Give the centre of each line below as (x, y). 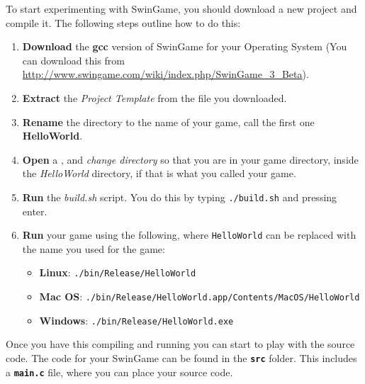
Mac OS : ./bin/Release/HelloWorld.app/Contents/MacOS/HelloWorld (200, 297)
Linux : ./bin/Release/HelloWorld (118, 272)
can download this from (73, 60)
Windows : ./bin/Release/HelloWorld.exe (136, 320)
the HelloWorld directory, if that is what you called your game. (159, 173)
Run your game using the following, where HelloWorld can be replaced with (189, 235)
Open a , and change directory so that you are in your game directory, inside (190, 159)
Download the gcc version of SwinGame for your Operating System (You (185, 46)
